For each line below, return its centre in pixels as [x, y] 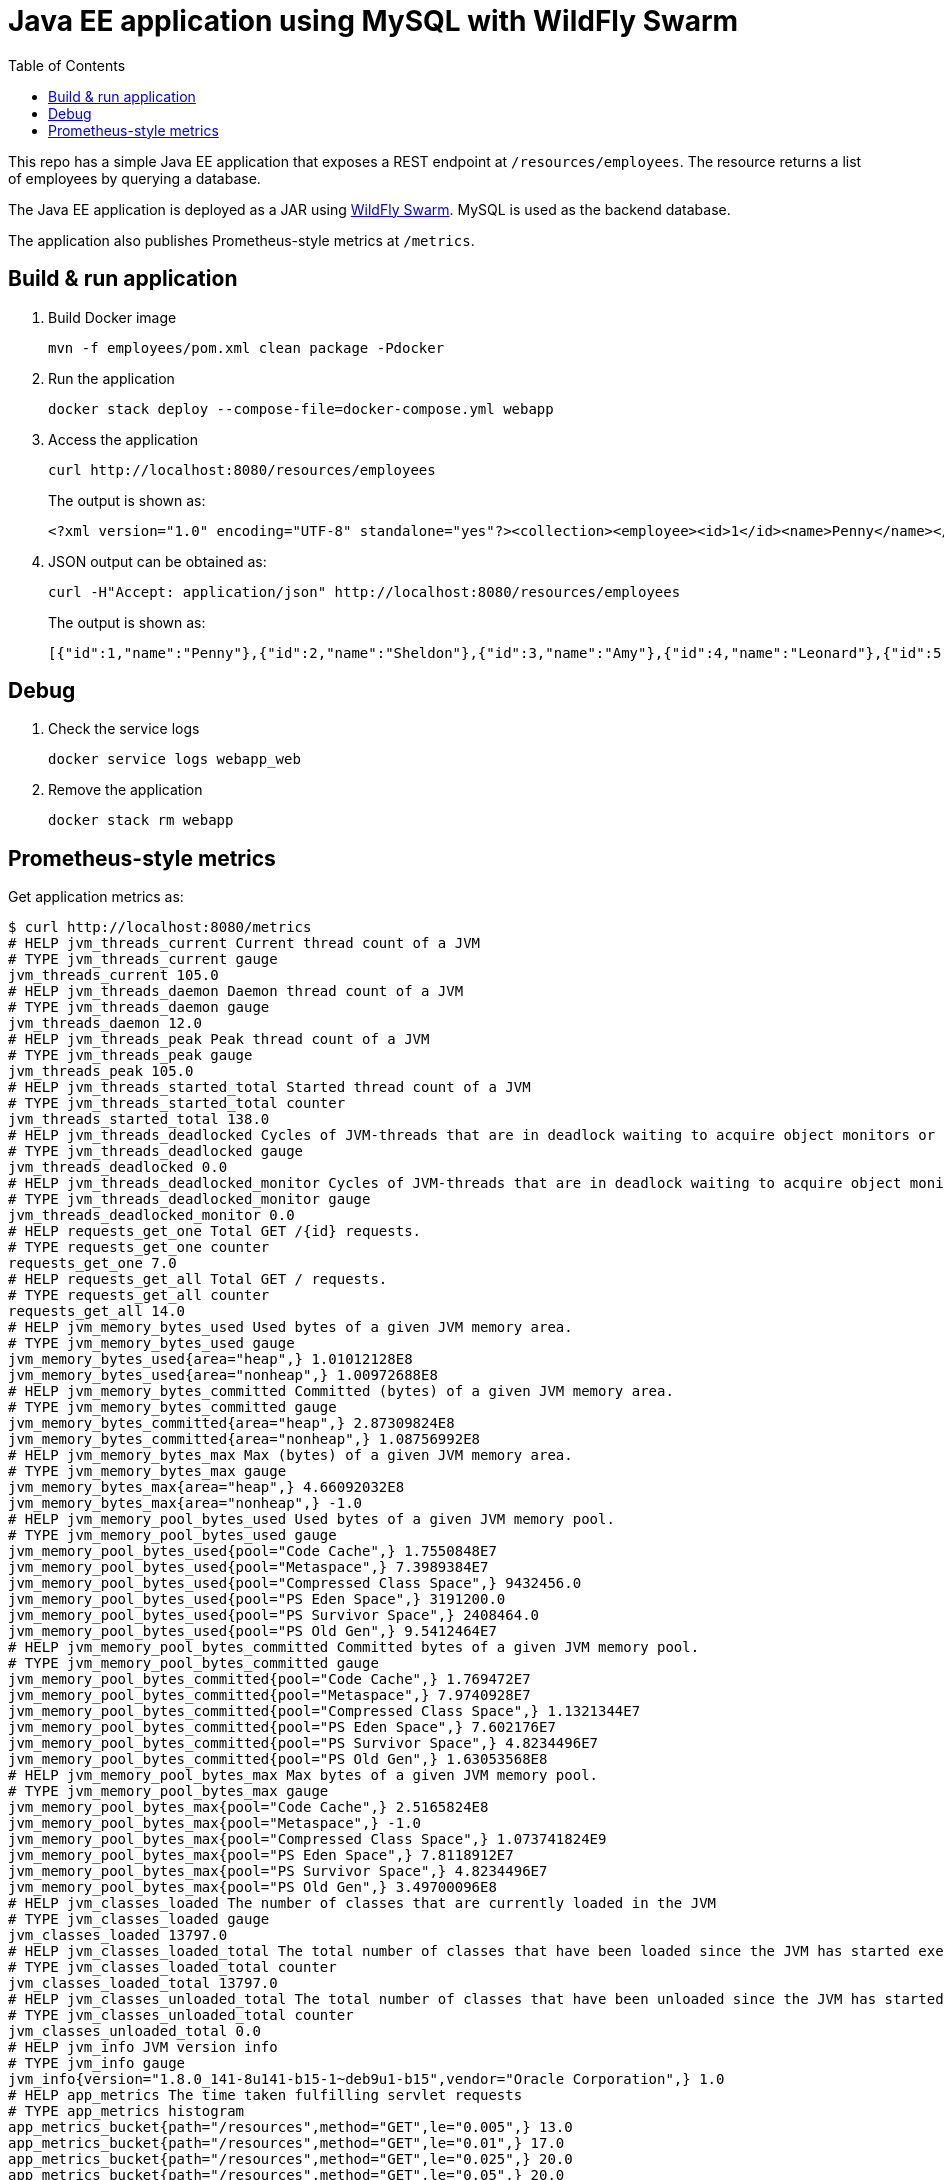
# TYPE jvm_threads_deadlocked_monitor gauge [189, 1199]
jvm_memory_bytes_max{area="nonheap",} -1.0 [185, 1503]
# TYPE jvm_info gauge [97, 2063]
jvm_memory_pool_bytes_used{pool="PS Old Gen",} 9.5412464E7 [252, 1631]
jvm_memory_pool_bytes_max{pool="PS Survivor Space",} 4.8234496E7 [278, 1871]
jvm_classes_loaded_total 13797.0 [143, 1983]
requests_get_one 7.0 [92, 1263]
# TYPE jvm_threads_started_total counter [177, 1103]
